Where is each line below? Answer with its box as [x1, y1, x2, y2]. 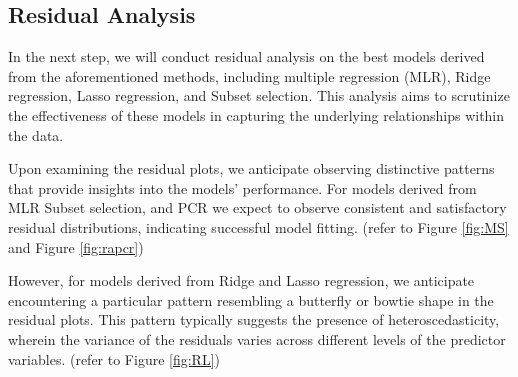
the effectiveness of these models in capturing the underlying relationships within [8, 104, 505, 125]
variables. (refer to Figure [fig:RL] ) [8, 348, 221, 369]
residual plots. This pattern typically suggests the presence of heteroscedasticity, [8, 309, 500, 330]
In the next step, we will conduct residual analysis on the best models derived [8, 46, 485, 67]
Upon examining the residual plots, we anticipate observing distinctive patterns [8, 158, 495, 179]
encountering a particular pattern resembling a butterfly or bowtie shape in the [8, 289, 494, 310]
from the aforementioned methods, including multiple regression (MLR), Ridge [8, 65, 491, 86]
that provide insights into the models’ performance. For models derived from [8, 177, 477, 198]
